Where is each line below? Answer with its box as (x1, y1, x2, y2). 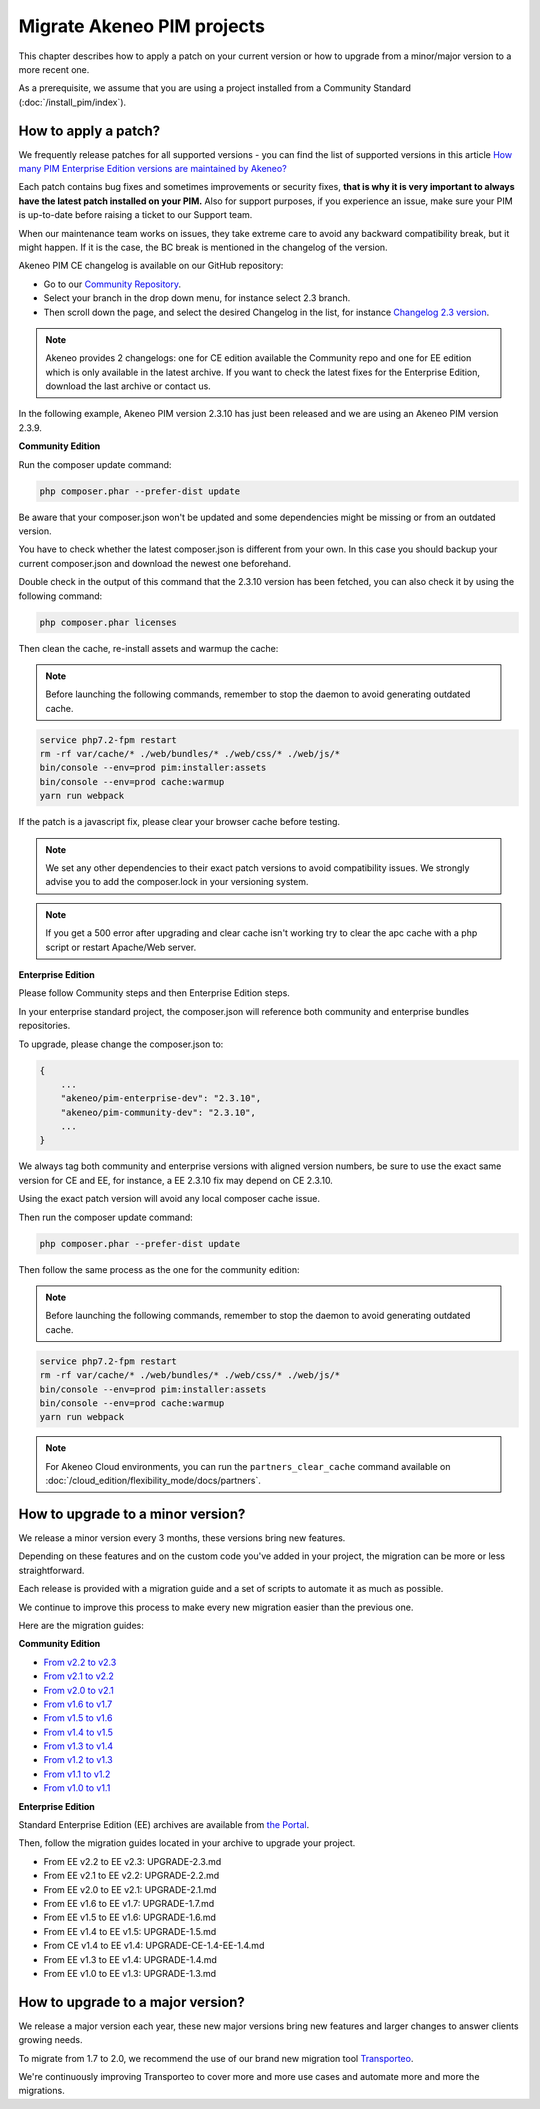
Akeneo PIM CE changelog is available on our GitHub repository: (18, 260, 284, 272)
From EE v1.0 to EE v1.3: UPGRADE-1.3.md (43, 1967, 217, 1979)
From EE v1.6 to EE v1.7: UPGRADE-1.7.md (43, 1897, 215, 1909)
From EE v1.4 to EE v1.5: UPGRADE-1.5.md (43, 1925, 217, 1937)
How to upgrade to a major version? (18, 1993, 245, 2010)
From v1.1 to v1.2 (43, 1768, 111, 1780)
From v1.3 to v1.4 (43, 1740, 114, 1752)
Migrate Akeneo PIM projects (18, 15, 265, 37)
